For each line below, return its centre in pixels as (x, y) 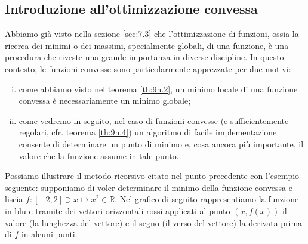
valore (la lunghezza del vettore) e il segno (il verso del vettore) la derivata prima (154, 222)
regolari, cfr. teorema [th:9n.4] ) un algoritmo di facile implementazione (148, 132)
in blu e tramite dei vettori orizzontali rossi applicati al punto (118, 210)
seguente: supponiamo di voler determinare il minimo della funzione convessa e (149, 187)
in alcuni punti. (49, 234)
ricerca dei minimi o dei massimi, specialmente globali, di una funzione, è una (147, 45)
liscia (14, 199)
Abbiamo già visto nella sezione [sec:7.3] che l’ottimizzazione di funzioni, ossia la (152, 34)
